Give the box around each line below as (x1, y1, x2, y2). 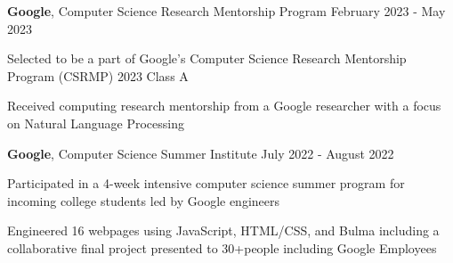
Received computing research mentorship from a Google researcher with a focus (7, 96, 441, 115)
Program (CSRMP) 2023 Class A (7, 66, 189, 85)
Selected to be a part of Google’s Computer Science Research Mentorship (7, 49, 407, 68)
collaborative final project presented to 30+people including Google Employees (7, 238, 437, 257)
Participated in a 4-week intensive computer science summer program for (7, 174, 405, 193)
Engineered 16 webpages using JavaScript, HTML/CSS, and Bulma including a (7, 221, 440, 240)
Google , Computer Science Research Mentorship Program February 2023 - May (7, 2, 446, 20)
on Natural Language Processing (7, 113, 184, 132)
